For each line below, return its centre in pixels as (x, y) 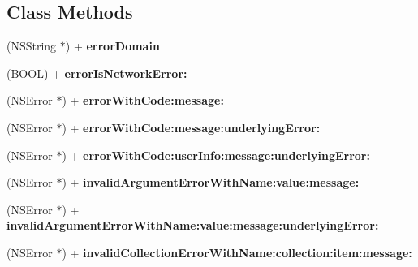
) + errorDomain (112, 46)
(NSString (32, 46)
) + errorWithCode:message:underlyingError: (191, 127)
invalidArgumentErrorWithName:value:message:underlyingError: (193, 225)
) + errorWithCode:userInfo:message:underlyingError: (216, 155)
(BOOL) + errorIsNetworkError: (97, 73)
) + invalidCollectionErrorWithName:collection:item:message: (237, 252)
